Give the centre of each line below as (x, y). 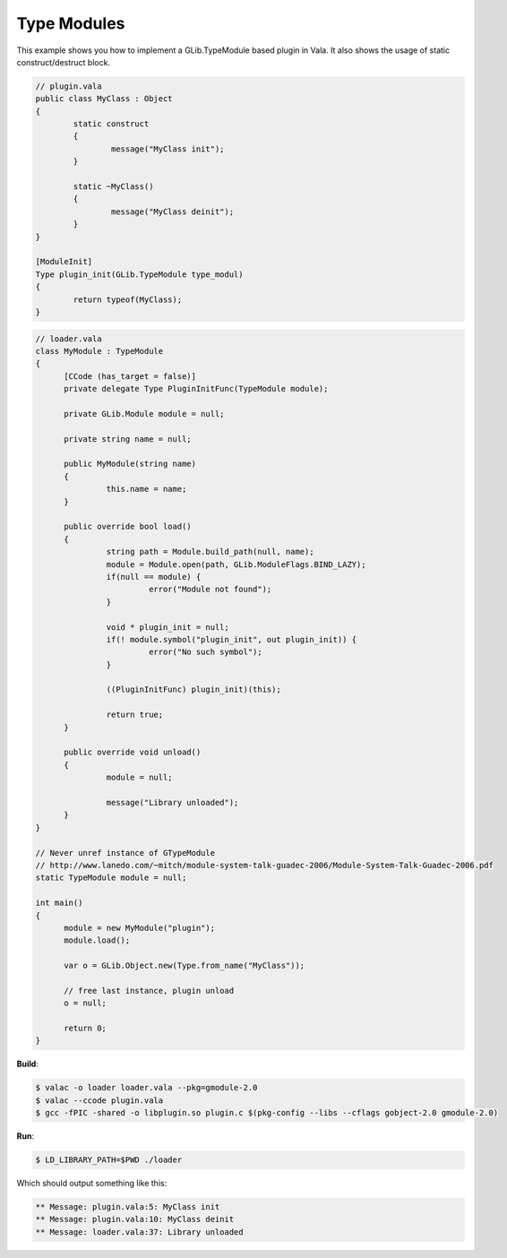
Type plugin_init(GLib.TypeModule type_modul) (139, 274)
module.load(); (97, 940)
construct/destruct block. (64, 62)
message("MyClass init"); (168, 149)
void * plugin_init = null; (168, 627)
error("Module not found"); (210, 590)
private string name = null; (128, 439)
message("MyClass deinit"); (172, 211)
